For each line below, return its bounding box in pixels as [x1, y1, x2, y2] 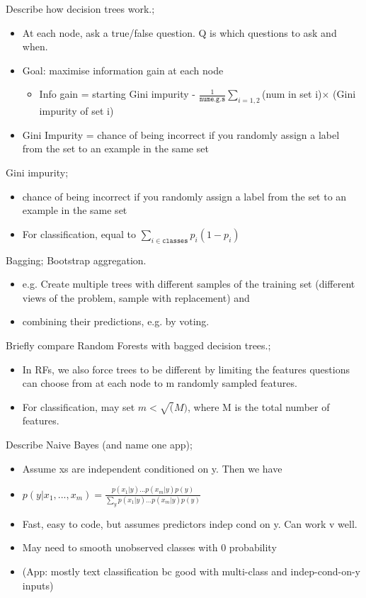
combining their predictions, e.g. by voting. [22, 314, 210, 329]
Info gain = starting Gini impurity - [39, 86, 195, 101]
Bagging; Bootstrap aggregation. [6, 252, 147, 267]
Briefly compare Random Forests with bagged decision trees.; [6, 337, 271, 352]
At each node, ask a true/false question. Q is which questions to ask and [22, 25, 337, 40]
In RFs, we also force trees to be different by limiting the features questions [22, 361, 350, 376]
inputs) [22, 577, 54, 592]
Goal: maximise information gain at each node [22, 62, 224, 77]
